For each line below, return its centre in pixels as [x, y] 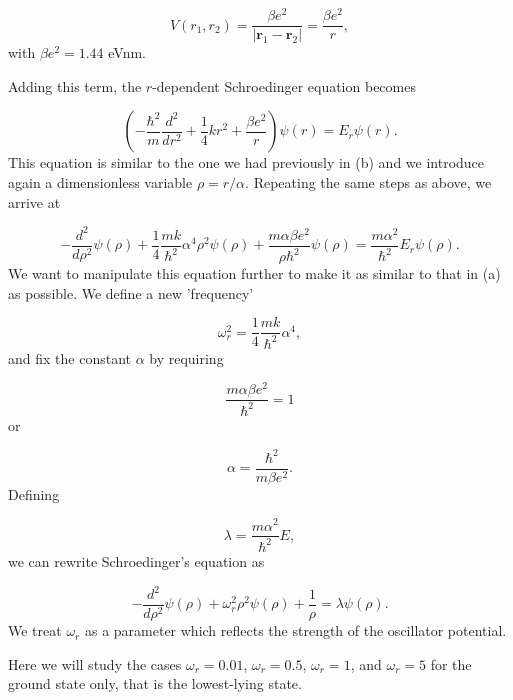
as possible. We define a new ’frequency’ [131, 292]
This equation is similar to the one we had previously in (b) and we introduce [246, 162]
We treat [35, 630]
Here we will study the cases [95, 663]
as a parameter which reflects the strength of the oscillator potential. [295, 630]
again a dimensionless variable [100, 181]
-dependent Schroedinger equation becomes [284, 85]
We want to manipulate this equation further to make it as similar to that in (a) [254, 273]
